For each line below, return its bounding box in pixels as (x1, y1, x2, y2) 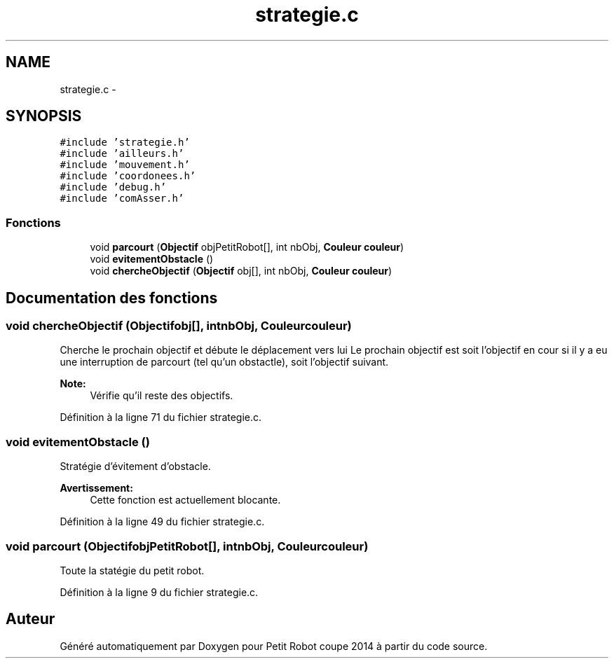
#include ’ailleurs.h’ (60, 148, 184, 160)
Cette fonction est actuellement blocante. (90, 494, 281, 506)
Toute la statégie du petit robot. (60, 564, 205, 576)
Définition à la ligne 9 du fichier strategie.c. (60, 586, 259, 598)
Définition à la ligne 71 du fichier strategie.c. (60, 411, 262, 424)
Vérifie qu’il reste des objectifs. (90, 389, 233, 402)
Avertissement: (60, 482, 133, 494)
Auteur (6, 610, 55, 628)
